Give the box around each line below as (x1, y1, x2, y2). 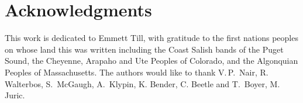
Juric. (5, 89, 25, 101)
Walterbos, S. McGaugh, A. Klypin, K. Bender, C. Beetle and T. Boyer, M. (5, 77, 280, 90)
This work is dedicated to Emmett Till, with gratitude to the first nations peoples (5, 32, 298, 44)
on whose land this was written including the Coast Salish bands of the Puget (5, 43, 284, 55)
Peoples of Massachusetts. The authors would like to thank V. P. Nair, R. (5, 66, 268, 78)
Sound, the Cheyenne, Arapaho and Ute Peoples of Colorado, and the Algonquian (5, 54, 298, 67)
